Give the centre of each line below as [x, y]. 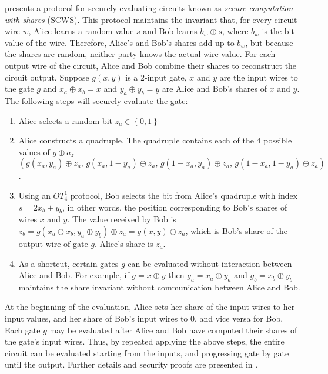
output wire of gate [53, 243]
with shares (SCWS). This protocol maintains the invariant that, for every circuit [151, 19]
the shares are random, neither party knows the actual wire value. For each [140, 54]
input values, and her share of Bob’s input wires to [96, 318]
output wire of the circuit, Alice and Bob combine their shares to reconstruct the [151, 65]
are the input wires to [259, 77]
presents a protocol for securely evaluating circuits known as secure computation [149, 8]
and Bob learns [170, 31]
